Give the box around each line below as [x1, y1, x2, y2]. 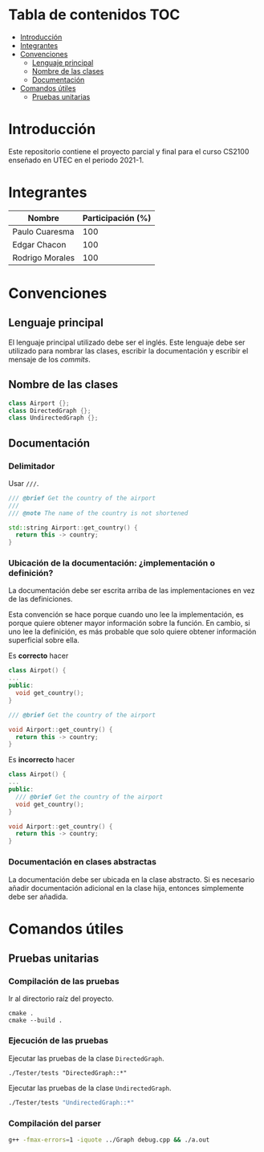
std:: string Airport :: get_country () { [8, 524, 138, 532]
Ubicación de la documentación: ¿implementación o [8, 558, 215, 569]
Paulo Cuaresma [12, 226, 75, 237]
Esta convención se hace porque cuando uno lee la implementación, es [8, 610, 245, 619]
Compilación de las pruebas [8, 976, 120, 987]
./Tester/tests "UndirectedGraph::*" [8, 1098, 135, 1106]
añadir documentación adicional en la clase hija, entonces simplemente [8, 883, 245, 893]
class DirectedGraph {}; [8, 406, 91, 415]
